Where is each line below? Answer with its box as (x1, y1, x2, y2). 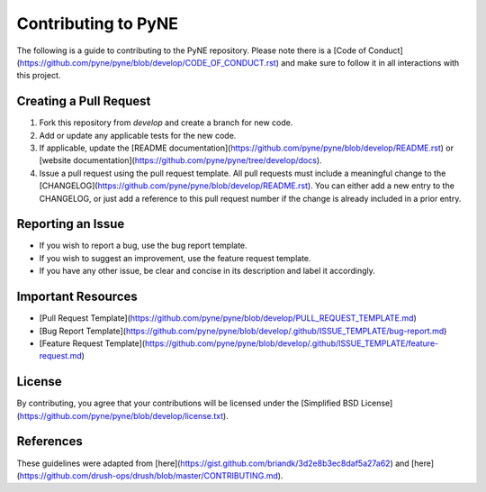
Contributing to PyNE (16, 14, 179, 33)
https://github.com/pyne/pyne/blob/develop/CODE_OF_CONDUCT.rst (19, 57, 276, 68)
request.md (39, 351, 83, 361)
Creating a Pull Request (16, 94, 151, 109)
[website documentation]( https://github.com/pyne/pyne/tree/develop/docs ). (39, 155, 323, 166)
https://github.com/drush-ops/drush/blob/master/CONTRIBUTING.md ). (19, 469, 283, 481)
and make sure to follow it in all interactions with (280, 57, 460, 68)
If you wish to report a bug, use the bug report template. (39, 240, 247, 251)
